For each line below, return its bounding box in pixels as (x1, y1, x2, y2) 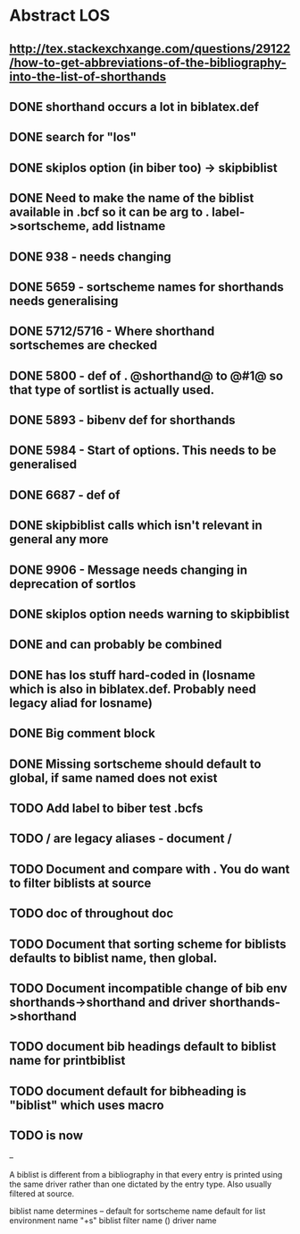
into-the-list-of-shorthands (9, 69, 167, 84)
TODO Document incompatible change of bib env (9, 981, 287, 996)
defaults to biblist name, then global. (9, 950, 218, 966)
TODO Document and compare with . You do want (9, 861, 290, 877)
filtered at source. (9, 1187, 75, 1199)
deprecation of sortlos (9, 576, 137, 591)
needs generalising (9, 293, 119, 309)
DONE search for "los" (9, 130, 137, 145)
